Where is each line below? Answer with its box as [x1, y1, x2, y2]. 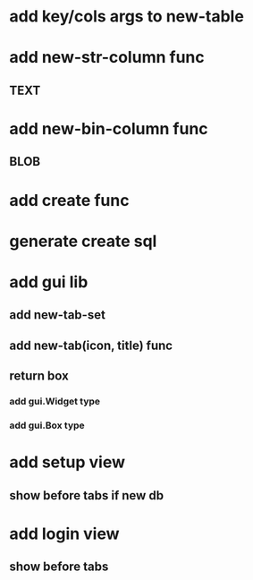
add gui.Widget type [9, 396, 101, 407]
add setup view [9, 452, 125, 473]
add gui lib [9, 271, 89, 292]
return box [9, 369, 69, 384]
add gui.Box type [9, 419, 85, 431]
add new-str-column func [9, 47, 205, 68]
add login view [9, 524, 120, 543]
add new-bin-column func [9, 118, 208, 139]
